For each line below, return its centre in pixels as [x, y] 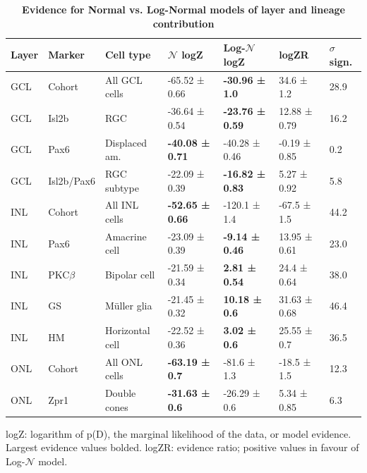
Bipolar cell [130, 275]
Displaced [126, 142]
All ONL [124, 361]
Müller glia [128, 306]
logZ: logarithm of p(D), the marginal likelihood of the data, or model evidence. [179, 433]
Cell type [128, 54]
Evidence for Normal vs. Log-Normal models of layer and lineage [183, 9]
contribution [183, 23]
